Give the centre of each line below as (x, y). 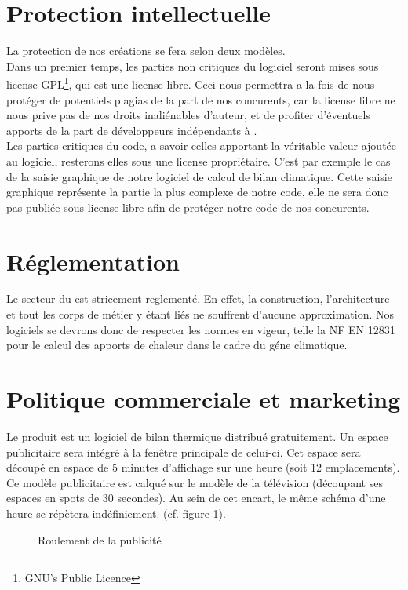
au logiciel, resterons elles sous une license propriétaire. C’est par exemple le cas (199, 160)
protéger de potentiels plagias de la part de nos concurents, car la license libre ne (201, 99)
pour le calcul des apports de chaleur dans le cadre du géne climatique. (177, 345)
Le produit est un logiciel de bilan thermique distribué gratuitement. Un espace (197, 436)
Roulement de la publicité (100, 539)
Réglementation (93, 261)
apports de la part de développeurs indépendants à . (132, 130)
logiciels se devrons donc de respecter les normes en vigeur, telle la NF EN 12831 (201, 329)
